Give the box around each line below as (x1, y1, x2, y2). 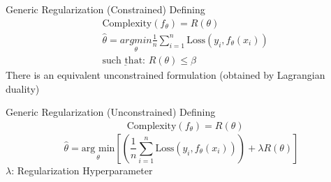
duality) (6, 81, 40, 96)
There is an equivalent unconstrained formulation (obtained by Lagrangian (6, 68, 325, 82)
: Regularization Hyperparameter (11, 162, 153, 177)
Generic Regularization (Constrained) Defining (6, 2, 205, 16)
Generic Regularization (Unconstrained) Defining (6, 105, 216, 119)
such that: (102, 56, 145, 66)
